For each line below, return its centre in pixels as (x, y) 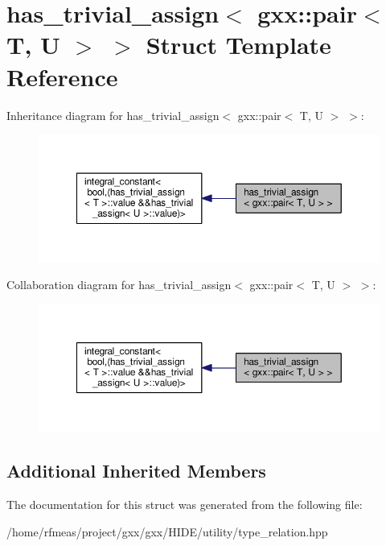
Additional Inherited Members (136, 471)
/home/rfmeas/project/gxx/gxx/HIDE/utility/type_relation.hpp (167, 531)
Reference (62, 76)
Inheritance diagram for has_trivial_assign (113, 115)
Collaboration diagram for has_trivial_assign (119, 285)
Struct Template (238, 45)
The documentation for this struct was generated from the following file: (185, 504)
